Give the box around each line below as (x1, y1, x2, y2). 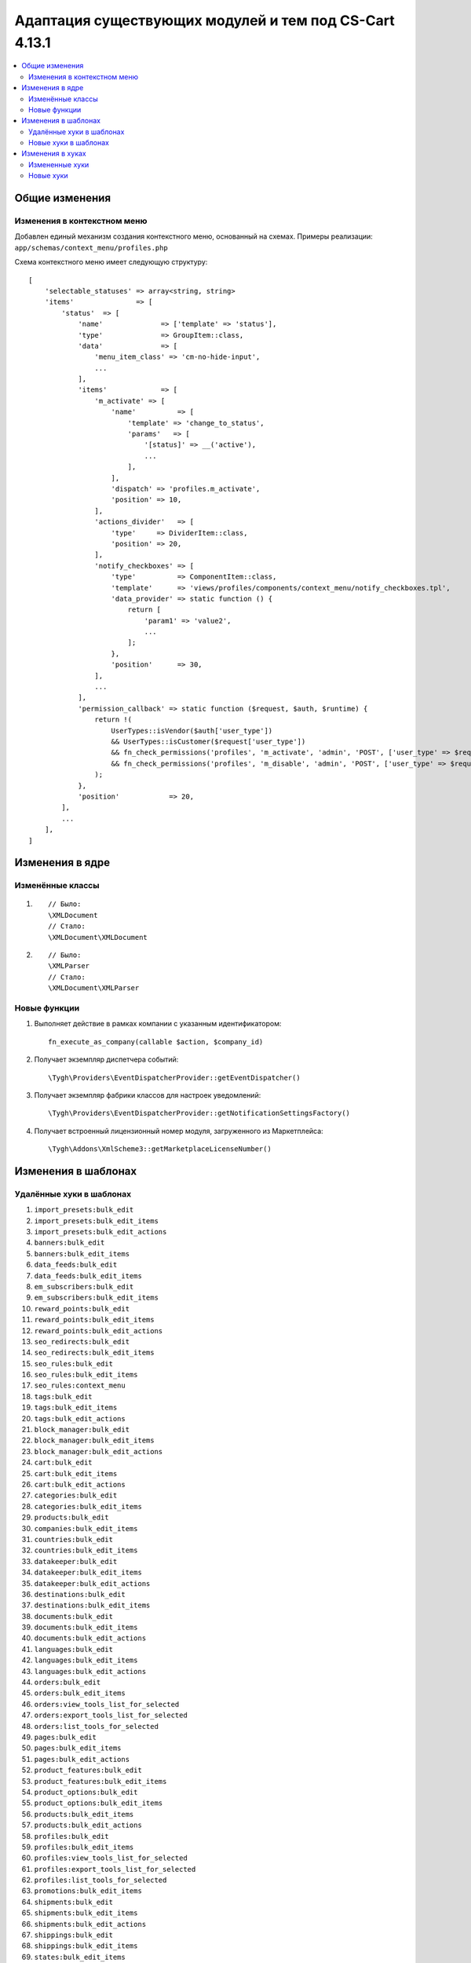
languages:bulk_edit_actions (34, 1667, 147, 1676)
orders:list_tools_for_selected (34, 1722, 159, 1731)
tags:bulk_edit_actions (34, 1414, 126, 1423)
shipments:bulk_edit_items (34, 1909, 138, 1917)
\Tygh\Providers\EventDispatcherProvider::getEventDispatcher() (48, 1073, 301, 1082)
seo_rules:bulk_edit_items (34, 1370, 138, 1380)
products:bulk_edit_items (34, 1810, 134, 1819)
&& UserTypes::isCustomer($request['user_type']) (111, 737, 306, 746)
